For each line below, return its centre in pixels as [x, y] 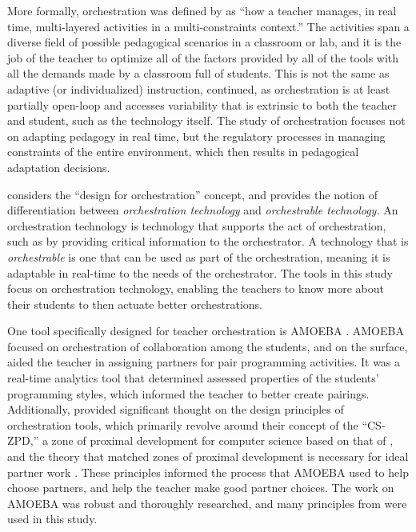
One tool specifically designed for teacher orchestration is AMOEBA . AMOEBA [206, 331]
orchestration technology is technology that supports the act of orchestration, [197, 225]
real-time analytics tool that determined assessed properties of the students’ [193, 378]
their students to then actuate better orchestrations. [135, 304]
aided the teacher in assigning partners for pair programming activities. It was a [204, 362]
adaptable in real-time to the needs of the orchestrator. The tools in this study [200, 272]
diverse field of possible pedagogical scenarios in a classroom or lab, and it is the [204, 42]
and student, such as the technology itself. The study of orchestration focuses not [206, 120]
